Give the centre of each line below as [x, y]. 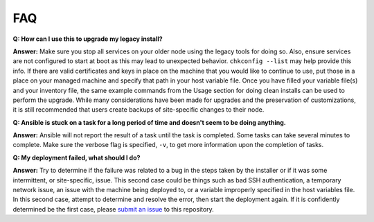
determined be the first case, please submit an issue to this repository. [113, 209]
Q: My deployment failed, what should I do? [77, 157]
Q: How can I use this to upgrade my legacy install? [88, 39]
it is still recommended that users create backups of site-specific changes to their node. [139, 110]
